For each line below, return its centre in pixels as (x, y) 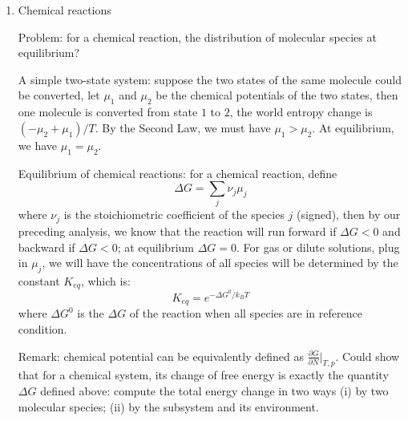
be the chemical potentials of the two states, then (277, 95)
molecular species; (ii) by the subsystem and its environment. (168, 406)
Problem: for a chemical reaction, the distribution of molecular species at (197, 36)
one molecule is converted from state (108, 112)
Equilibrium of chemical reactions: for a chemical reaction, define (178, 173)
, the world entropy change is (301, 112)
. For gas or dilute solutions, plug (318, 247)
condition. (42, 329)
